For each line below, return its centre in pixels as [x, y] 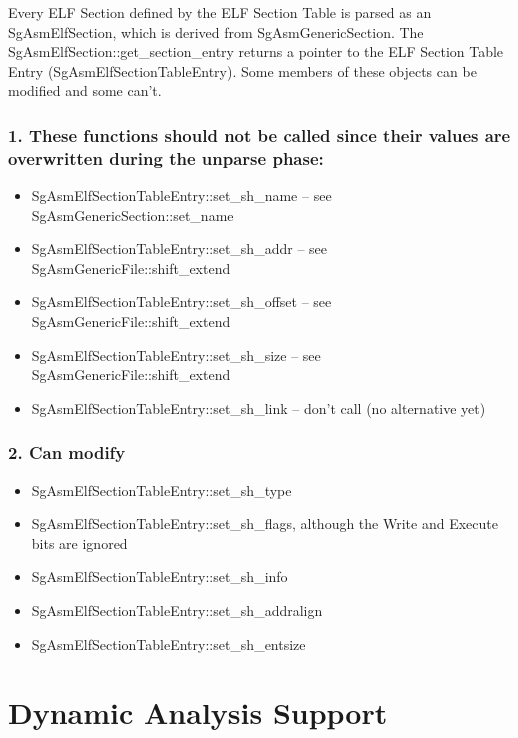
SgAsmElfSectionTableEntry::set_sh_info [159, 576]
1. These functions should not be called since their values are [259, 134]
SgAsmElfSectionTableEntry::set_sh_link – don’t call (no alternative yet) [258, 407]
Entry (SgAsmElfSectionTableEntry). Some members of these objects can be [242, 70]
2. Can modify [67, 452]
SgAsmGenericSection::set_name [132, 214]
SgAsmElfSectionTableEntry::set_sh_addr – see [179, 248]
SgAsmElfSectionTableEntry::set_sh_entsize [168, 643]
